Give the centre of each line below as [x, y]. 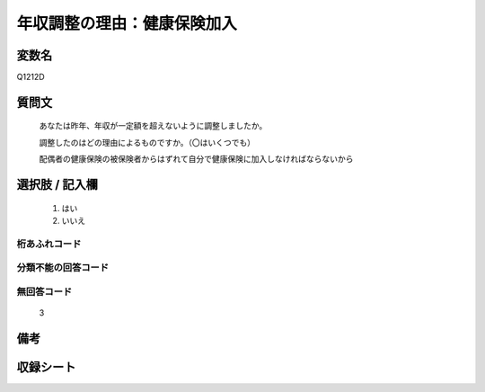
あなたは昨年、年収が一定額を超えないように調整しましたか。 [153, 126]
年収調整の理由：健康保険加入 [127, 23]
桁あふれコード [49, 244]
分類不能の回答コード [63, 268]
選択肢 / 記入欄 [57, 185]
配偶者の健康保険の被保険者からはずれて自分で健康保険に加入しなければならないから [196, 159]
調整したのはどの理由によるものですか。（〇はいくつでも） [147, 142]
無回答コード [44, 291]
